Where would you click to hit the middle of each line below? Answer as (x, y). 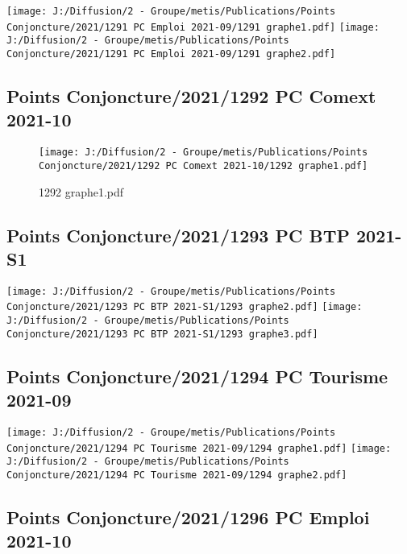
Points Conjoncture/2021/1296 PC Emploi (188, 517)
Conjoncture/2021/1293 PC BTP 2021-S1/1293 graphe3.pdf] (162, 334)
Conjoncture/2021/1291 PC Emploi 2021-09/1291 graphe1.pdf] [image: (193, 27)
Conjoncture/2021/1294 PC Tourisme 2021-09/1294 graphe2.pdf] (177, 475)
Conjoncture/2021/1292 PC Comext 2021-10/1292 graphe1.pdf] (203, 165)
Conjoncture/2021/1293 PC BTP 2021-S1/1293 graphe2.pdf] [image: (185, 307)
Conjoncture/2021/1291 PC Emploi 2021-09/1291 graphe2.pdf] (171, 54)
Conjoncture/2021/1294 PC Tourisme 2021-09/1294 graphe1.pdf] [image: (199, 448)
